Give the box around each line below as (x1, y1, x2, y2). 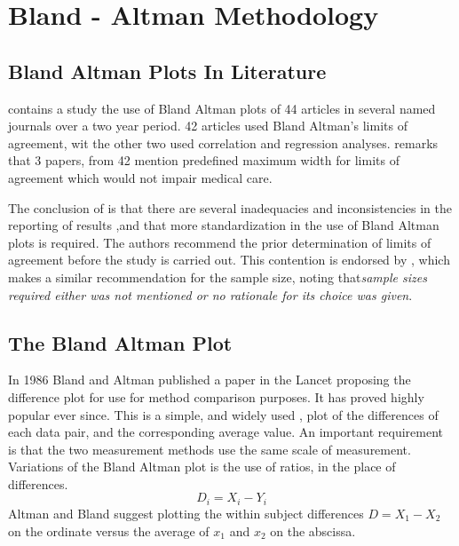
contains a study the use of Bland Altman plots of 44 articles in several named (8, 99, 436, 117)
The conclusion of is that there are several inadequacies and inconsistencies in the (8, 198, 452, 217)
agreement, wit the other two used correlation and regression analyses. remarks (8, 133, 439, 152)
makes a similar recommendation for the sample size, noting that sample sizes (8, 267, 427, 286)
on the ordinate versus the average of (8, 521, 210, 540)
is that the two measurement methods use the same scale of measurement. (8, 439, 411, 458)
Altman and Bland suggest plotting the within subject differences (8, 503, 364, 522)
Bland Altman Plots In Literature (8, 57, 327, 84)
